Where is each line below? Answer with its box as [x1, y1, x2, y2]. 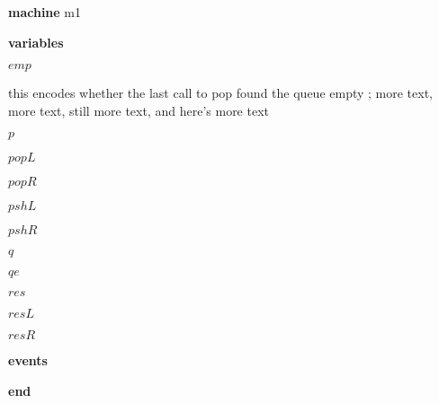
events [8, 351, 48, 370]
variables [8, 32, 64, 51]
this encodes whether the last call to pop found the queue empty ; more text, [8, 83, 434, 102]
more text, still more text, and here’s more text [8, 101, 269, 119]
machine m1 [8, 3, 82, 21]
